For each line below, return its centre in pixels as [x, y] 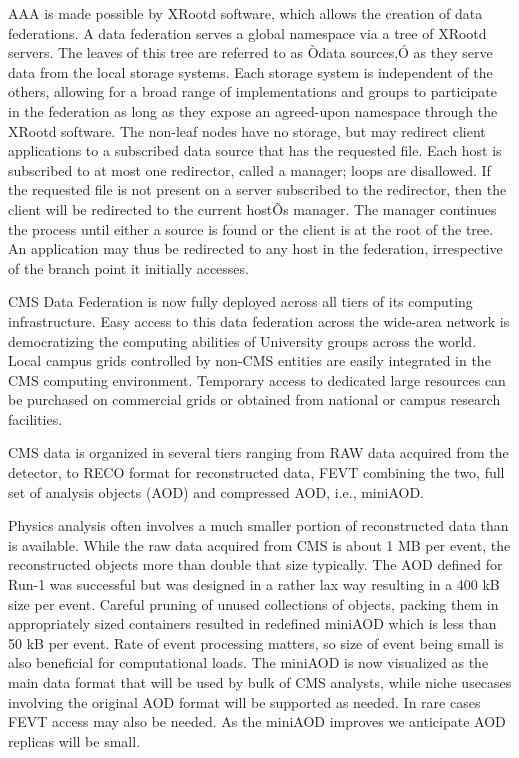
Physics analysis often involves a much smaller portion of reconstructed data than [258, 525]
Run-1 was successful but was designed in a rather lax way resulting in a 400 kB [254, 584]
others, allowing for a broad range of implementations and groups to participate [252, 91]
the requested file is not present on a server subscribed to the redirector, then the [257, 189]
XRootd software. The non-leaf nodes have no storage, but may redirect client [247, 130]
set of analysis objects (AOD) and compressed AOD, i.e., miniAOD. [216, 491]
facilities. [35, 418]
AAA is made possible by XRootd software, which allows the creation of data [245, 13]
